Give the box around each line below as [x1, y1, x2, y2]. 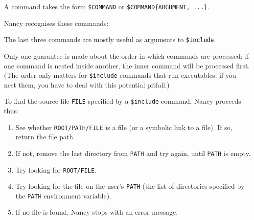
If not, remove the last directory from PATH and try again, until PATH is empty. [15, 148, 251, 158]
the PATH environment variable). [15, 190, 111, 200]
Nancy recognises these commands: [4, 18, 109, 28]
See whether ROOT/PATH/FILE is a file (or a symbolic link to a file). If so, [15, 122, 232, 132]
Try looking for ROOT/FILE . [15, 164, 97, 175]
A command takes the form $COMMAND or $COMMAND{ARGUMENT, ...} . [4, 1, 209, 11]
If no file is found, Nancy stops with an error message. [15, 207, 178, 217]
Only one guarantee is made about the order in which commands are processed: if [4, 50, 249, 61]
